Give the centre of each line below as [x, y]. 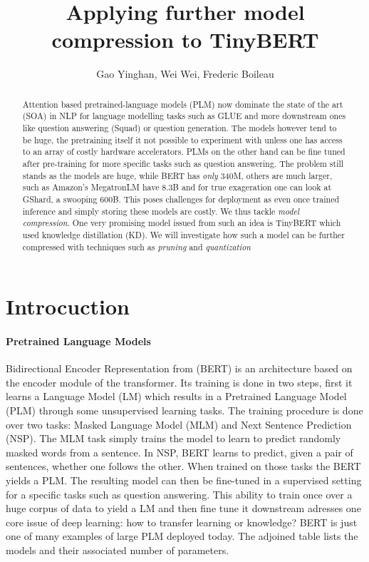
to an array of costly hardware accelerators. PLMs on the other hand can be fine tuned [184, 152]
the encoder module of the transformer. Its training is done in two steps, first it [179, 382]
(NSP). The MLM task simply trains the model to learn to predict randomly [173, 438]
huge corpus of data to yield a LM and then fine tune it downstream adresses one [183, 508]
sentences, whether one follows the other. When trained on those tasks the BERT [183, 466]
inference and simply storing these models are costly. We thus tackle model [161, 211]
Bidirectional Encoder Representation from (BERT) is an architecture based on [179, 368]
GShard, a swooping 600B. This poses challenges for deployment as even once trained [181, 199]
